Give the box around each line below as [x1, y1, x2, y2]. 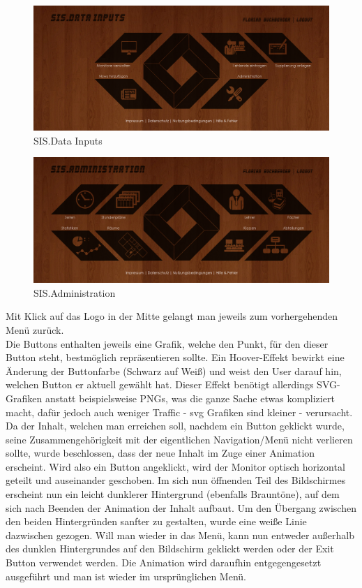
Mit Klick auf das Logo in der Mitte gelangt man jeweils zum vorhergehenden [6, 309, 338, 323]
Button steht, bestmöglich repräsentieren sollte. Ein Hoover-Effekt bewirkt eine [6, 350, 345, 365]
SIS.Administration [33, 285, 116, 300]
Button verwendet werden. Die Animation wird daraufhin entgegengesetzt [6, 555, 322, 570]
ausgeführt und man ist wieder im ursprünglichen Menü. [6, 568, 246, 583]
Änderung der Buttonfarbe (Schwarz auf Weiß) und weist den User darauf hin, [6, 363, 342, 378]
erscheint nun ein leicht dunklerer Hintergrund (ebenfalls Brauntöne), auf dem [6, 487, 340, 501]
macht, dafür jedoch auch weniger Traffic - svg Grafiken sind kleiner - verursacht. [6, 404, 353, 419]
